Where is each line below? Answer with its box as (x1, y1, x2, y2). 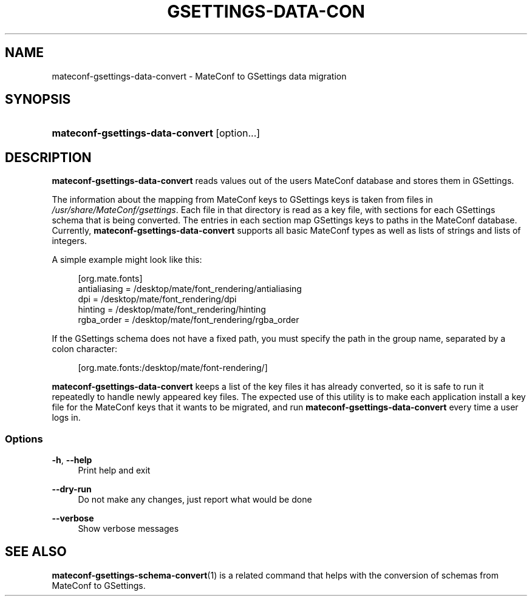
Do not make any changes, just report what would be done (78, 494, 312, 505)
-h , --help (52, 455, 92, 466)
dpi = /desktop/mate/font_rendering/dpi (78, 294, 237, 305)
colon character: (52, 344, 117, 355)
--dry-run (52, 484, 92, 495)
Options (5, 432, 43, 445)
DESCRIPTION (5, 149, 92, 165)
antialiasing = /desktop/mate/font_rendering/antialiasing (78, 284, 302, 294)
